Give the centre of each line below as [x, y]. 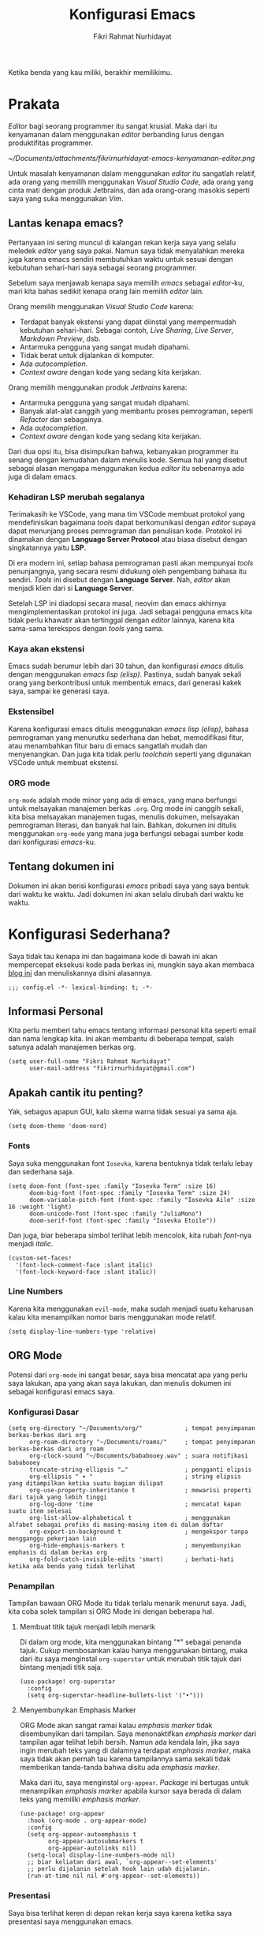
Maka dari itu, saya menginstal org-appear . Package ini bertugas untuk [134, 1783]
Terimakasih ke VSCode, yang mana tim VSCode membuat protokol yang [127, 513]
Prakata [34, 105]
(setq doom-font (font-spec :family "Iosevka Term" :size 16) [112, 1186]
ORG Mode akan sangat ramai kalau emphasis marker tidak [116, 1726]
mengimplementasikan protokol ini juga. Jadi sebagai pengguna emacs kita [130, 611]
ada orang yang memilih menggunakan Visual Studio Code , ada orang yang [131, 181]
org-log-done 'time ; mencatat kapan [135, 1504]
